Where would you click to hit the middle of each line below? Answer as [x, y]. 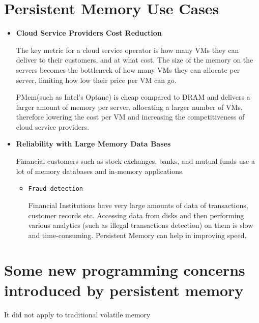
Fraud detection [55, 189]
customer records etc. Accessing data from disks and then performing [136, 215]
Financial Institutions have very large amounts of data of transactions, [138, 205]
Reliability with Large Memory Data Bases [93, 144]
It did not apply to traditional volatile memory [77, 314]
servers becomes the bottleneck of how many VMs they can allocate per [128, 69]
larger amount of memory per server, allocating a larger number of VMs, [129, 107]
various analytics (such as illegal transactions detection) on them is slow [141, 225]
